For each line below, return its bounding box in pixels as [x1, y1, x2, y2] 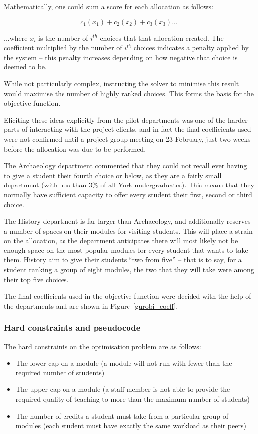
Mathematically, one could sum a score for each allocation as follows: [4, 1, 213, 11]
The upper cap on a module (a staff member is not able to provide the [15, 384, 230, 394]
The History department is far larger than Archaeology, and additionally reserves [4, 216, 251, 226]
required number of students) [15, 367, 105, 377]
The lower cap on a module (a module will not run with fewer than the [15, 358, 232, 368]
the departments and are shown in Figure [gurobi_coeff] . [4, 300, 178, 310]
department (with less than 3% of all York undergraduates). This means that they [4, 180, 254, 190]
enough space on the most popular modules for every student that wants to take [4, 245, 248, 255]
